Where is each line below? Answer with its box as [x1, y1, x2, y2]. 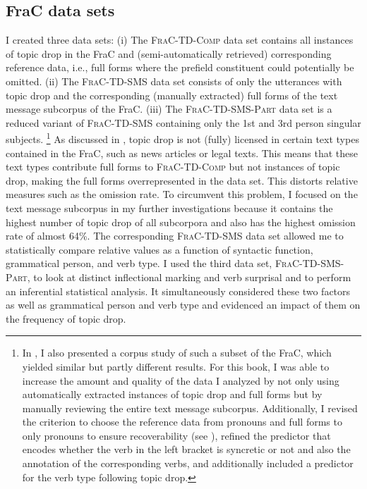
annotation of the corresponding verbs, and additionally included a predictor [22, 456, 354, 471]
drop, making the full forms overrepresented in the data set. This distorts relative [6, 173, 358, 187]
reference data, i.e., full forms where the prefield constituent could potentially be [6, 60, 354, 75]
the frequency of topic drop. [6, 311, 126, 326]
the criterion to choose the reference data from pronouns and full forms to [22, 414, 342, 429]
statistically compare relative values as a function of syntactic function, [6, 242, 313, 256]
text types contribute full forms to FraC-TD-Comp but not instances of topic [6, 159, 340, 174]
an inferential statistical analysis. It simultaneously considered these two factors [6, 283, 351, 298]
